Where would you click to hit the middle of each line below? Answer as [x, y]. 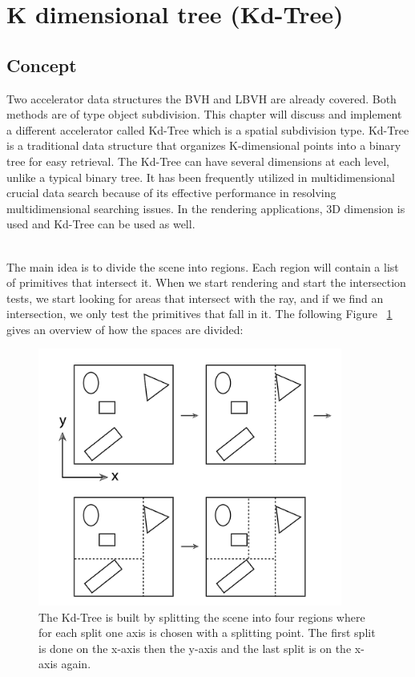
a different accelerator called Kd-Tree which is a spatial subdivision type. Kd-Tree [208, 129]
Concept [42, 64]
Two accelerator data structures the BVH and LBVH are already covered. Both [201, 98]
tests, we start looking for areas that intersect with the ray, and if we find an [195, 298]
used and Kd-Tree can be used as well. [101, 224]
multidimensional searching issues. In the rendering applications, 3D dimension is [206, 208]
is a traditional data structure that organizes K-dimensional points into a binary [204, 145]
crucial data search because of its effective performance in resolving [171, 193]
